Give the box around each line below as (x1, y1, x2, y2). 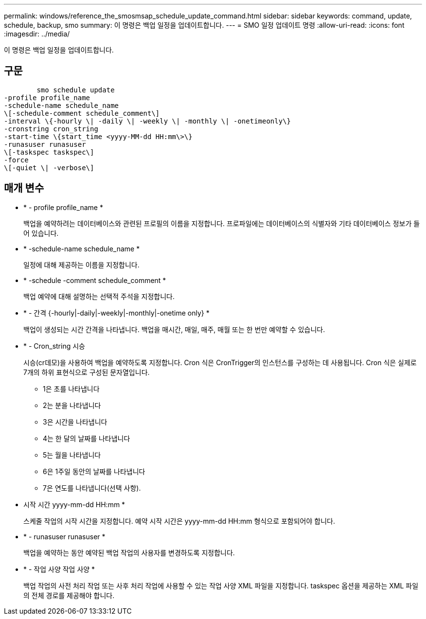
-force (4, 156, 29, 164)
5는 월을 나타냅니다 (43, 450, 101, 459)
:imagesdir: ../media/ (4, 30, 70, 38)
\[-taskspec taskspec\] (4, 148, 94, 156)
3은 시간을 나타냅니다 (43, 417, 107, 426)
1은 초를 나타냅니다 (43, 384, 100, 393)
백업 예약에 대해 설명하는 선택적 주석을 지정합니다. (23, 292, 175, 301)
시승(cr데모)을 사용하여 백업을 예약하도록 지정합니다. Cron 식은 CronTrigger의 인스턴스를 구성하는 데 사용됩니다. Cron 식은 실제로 (23, 358, 417, 367)
